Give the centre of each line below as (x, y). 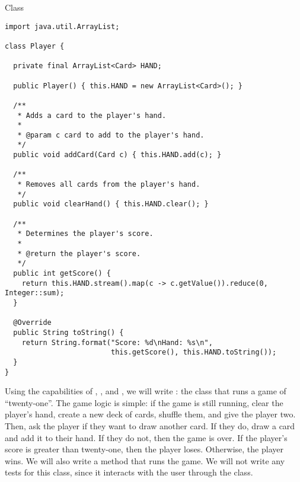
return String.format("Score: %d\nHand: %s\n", (117, 342)
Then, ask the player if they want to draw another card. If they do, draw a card (150, 426)
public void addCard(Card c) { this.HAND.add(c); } (117, 155)
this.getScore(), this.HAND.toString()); (194, 352)
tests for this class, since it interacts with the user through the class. (129, 472)
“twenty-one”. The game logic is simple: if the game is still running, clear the (144, 402)
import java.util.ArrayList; (62, 26)
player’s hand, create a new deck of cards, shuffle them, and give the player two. (150, 414)
